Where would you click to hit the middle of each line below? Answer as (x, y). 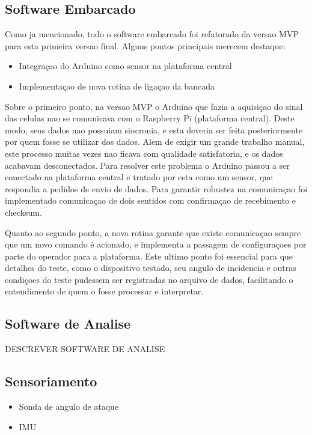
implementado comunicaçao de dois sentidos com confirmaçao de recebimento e (151, 200)
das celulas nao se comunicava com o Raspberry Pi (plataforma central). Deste (150, 118)
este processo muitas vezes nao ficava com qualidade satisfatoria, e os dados (144, 153)
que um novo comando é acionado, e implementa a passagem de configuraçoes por (156, 244)
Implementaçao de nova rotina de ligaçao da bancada (117, 86)
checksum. (23, 212)
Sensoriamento (51, 381)
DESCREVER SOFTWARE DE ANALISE (85, 349)
